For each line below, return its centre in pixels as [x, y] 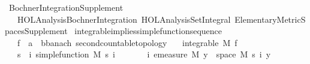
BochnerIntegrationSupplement [66, 7]
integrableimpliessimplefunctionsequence [148, 31]
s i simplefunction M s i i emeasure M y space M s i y [144, 54]
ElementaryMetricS [270, 19]
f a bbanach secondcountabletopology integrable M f [127, 42]
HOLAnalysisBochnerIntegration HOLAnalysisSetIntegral [124, 19]
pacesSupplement [36, 31]
